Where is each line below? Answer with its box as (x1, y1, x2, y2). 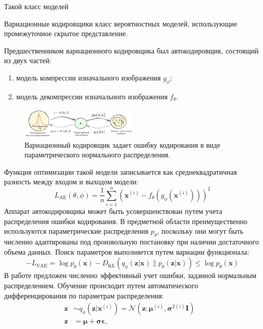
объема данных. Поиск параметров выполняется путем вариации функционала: (4, 246, 249, 257)
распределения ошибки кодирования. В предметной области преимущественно (4, 215, 248, 226)
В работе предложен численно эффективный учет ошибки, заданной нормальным (4, 270, 256, 281)
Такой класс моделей (4, 1, 69, 11)
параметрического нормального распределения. (24, 149, 170, 160)
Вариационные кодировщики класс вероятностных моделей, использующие (4, 18, 238, 29)
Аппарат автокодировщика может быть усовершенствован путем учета (4, 206, 222, 216)
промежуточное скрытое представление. (4, 28, 128, 39)
